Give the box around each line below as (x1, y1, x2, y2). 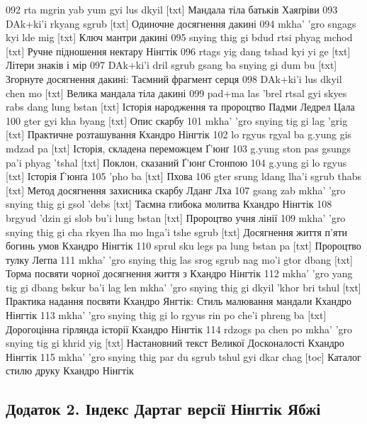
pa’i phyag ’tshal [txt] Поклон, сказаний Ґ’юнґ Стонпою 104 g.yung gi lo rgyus (6, 155, 347, 169)
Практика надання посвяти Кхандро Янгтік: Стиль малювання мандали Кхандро (6, 294, 352, 308)
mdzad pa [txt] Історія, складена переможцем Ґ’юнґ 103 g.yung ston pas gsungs (6, 140, 351, 155)
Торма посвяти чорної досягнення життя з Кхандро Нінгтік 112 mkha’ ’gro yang (6, 266, 353, 281)
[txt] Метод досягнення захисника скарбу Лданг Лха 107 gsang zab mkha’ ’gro (6, 182, 346, 197)
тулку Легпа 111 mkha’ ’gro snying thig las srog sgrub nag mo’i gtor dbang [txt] (6, 252, 354, 267)
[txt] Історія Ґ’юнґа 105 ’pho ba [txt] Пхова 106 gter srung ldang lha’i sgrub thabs (6, 169, 362, 184)
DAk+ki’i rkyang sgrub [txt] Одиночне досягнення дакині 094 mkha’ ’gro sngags (6, 16, 356, 30)
